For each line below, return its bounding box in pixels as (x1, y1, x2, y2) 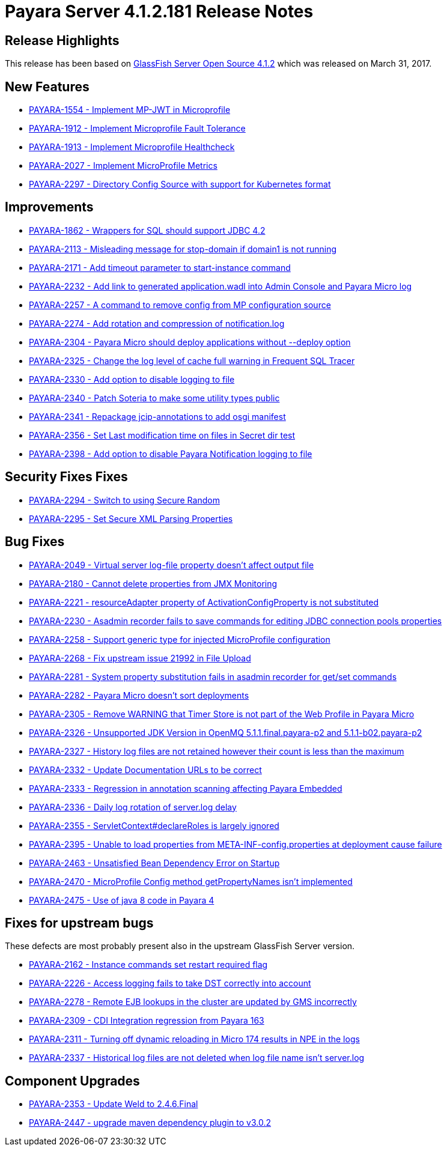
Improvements (5, 199, 94, 215)
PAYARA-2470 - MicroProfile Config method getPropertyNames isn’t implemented (29, 876, 353, 887)
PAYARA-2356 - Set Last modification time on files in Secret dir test (29, 430, 296, 440)
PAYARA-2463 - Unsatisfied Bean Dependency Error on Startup (29, 857, 280, 868)
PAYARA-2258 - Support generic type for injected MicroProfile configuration (29, 634, 330, 645)
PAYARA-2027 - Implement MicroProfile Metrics (29, 160, 217, 171)
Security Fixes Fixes (5, 469, 128, 485)
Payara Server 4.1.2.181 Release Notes (5, 1, 314, 22)
